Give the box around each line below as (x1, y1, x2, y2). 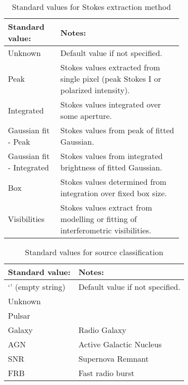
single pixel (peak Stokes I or (60, 73, 161, 84)
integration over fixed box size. (60, 187, 167, 199)
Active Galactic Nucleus (78, 338, 162, 350)
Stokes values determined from (60, 176, 167, 187)
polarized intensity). (60, 84, 130, 96)
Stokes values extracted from (60, 61, 160, 73)
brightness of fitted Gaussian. (60, 162, 162, 173)
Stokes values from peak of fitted (60, 124, 174, 136)
